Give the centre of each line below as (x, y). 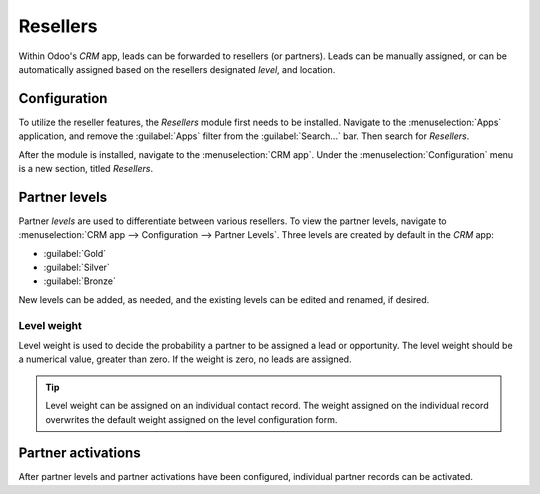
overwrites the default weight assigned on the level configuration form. (191, 419)
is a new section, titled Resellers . (86, 169)
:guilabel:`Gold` (75, 253)
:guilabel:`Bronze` (80, 281)
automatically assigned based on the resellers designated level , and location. (177, 69)
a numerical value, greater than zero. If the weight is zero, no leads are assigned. (185, 359)
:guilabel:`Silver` (76, 267)
